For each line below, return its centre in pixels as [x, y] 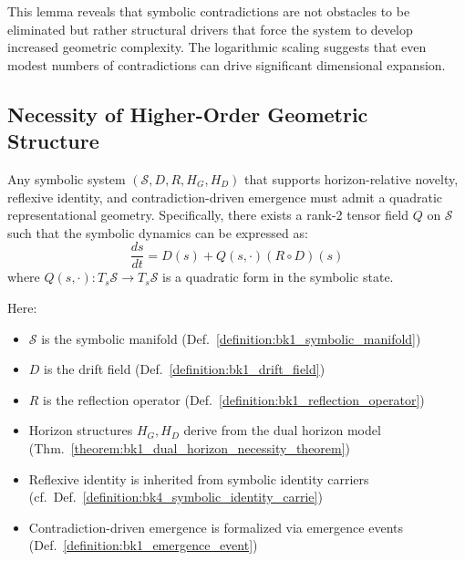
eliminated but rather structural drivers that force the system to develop [210, 29]
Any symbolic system [67, 178]
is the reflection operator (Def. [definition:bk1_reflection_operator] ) [234, 399]
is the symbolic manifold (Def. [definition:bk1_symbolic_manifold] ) [231, 338]
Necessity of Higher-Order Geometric [188, 114]
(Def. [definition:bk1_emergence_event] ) [143, 545]
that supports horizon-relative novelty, [351, 178]
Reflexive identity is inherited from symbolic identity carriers [199, 478]
